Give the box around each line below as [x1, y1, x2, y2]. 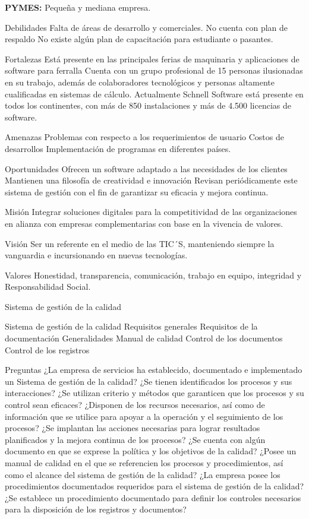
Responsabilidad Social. [5, 280, 91, 293]
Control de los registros [5, 343, 90, 356]
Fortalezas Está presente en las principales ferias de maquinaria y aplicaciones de [5, 52, 299, 65]
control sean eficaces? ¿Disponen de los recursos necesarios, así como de [5, 398, 265, 411]
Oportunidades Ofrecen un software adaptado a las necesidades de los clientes [5, 162, 288, 175]
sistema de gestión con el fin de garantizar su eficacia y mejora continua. [5, 185, 269, 198]
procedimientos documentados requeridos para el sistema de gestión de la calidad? [5, 480, 304, 492]
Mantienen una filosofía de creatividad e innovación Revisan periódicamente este [5, 174, 298, 186]
